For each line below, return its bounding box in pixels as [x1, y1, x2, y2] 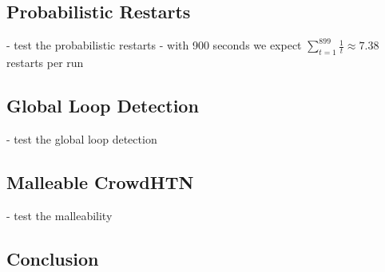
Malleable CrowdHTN [6, 169, 194, 194]
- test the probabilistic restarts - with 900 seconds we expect [6, 37, 302, 53]
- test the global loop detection [6, 130, 157, 147]
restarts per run [6, 54, 84, 70]
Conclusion [6, 246, 99, 270]
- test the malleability [6, 207, 113, 223]
